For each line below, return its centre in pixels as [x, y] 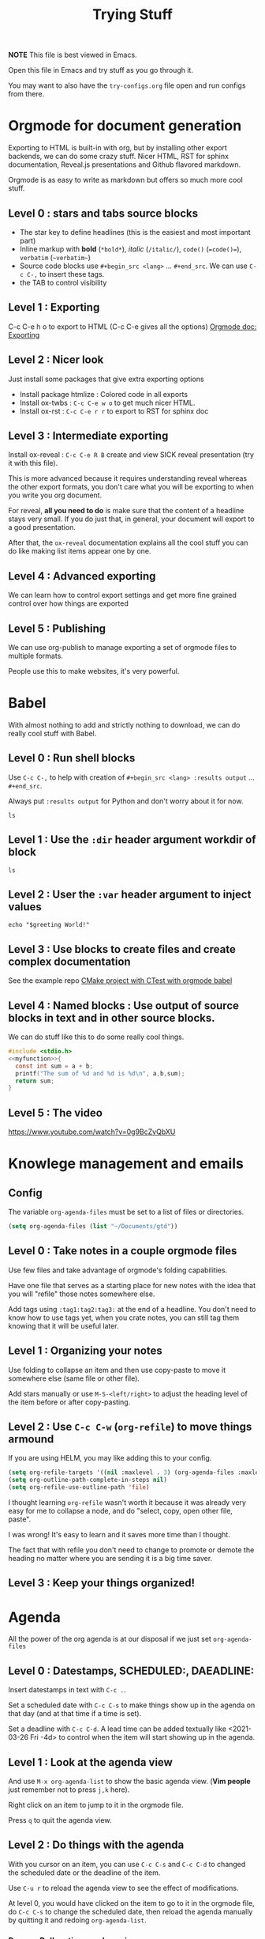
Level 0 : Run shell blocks [72, 758]
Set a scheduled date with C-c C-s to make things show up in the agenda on [132, 1705]
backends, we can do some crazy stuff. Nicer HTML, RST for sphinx [118, 157]
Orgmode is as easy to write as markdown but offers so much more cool [125, 180]
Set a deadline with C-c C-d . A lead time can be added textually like [118, 1729]
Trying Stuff [132, 15]
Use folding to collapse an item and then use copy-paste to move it [117, 1370]
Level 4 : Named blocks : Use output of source [123, 1005]
